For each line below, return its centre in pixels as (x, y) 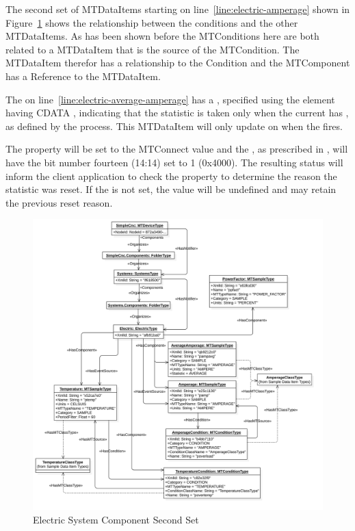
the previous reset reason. (59, 202)
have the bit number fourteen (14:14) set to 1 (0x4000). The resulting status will (174, 162)
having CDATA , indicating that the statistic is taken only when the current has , (177, 113)
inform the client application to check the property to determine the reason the (171, 176)
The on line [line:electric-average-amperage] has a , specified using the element (170, 99)
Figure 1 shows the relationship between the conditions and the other (152, 22)
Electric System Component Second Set (116, 519)
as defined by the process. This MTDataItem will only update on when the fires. (174, 126)
